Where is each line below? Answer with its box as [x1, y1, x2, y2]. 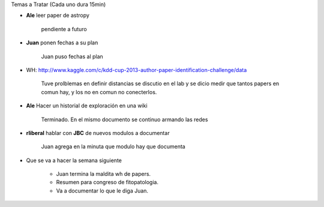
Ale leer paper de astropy [26, 12, 90, 19]
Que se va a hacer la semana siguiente [26, 157, 122, 164]
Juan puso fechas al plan [41, 53, 103, 60]
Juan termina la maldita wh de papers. [56, 170, 151, 178]
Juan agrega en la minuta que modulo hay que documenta [41, 143, 185, 150]
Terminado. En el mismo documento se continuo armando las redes [41, 116, 208, 123]
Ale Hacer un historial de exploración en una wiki [26, 102, 148, 109]
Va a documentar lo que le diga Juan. [56, 187, 149, 194]
